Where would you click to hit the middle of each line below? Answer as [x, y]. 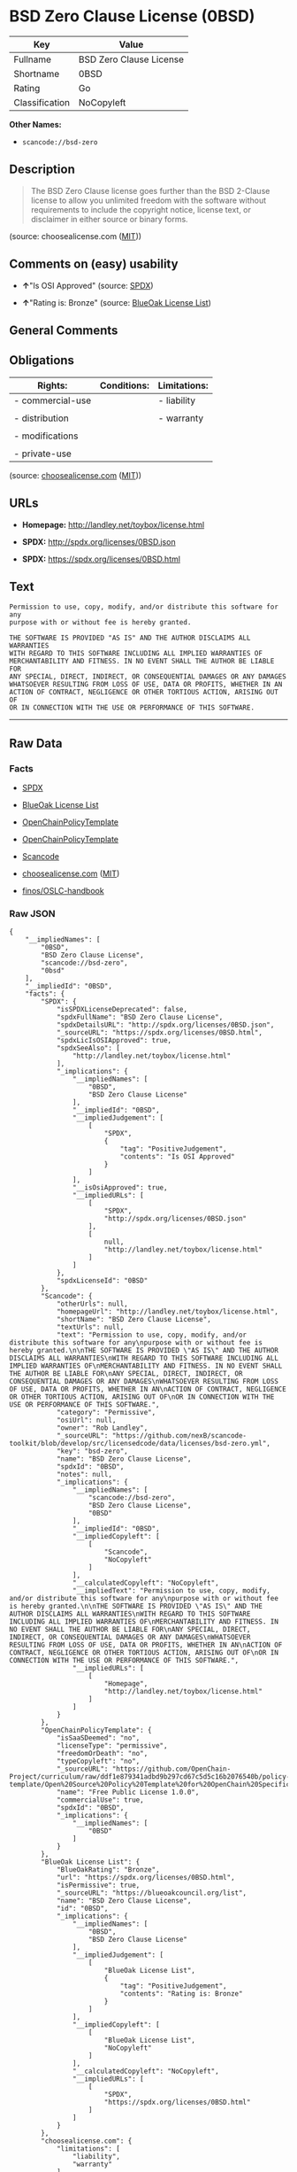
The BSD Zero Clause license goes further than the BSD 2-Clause [150, 190]
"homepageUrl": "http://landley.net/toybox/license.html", [167, 1312]
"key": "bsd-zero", [92, 1451]
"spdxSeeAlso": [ [88, 1048]
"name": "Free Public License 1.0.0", [128, 1792]
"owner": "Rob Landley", [102, 1428]
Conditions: [125, 385]
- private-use [43, 454]
